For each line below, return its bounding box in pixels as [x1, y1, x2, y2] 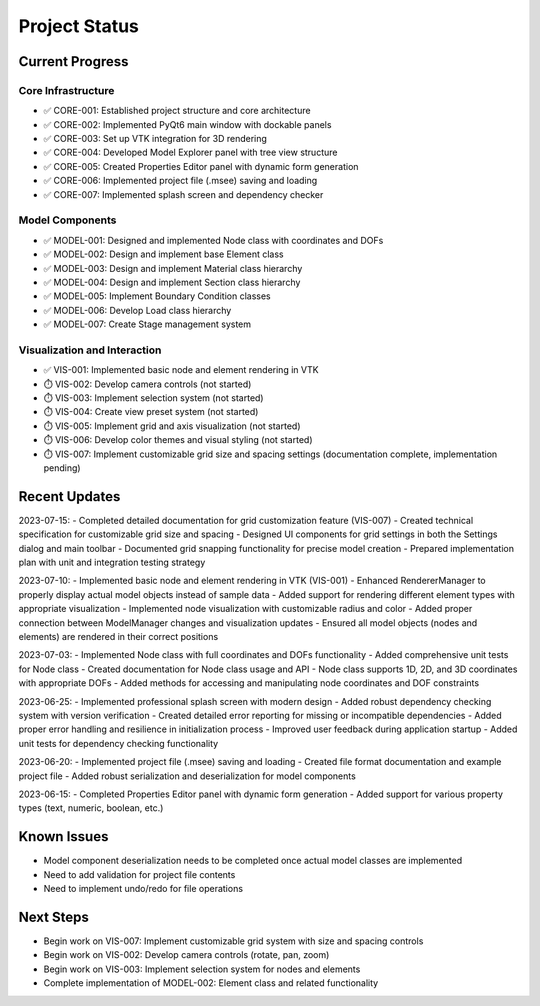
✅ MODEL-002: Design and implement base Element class [43, 248, 284, 260]
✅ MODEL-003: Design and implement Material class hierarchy [43, 262, 303, 274]
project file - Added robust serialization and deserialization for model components [18, 770, 357, 782]
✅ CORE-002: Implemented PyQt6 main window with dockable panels [43, 118, 332, 130]
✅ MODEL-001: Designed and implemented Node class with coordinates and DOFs [43, 234, 384, 246]
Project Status [18, 15, 140, 37]
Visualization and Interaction [18, 343, 162, 357]
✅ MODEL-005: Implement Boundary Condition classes [43, 290, 271, 302]
